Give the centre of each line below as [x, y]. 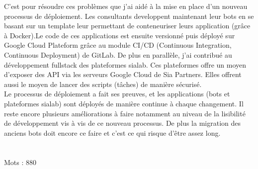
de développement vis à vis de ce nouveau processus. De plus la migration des [122, 123]
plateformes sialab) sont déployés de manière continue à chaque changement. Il [124, 103]
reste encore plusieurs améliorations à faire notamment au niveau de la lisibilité [125, 113]
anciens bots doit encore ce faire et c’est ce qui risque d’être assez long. [112, 132]
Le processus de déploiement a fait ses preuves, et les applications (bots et [117, 94]
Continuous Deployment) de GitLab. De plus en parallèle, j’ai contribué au [118, 54]
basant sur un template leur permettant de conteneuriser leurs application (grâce [127, 26]
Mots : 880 [20, 162]
